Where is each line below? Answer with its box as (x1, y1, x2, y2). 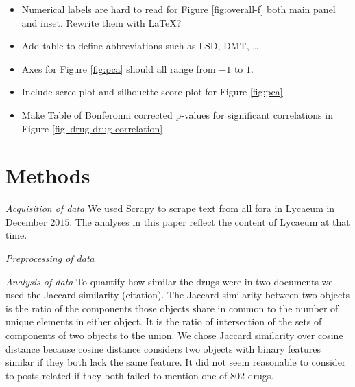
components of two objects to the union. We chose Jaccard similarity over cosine (5, 328, 343, 342)
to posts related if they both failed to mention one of (5, 368, 228, 382)
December (5, 214, 47, 228)
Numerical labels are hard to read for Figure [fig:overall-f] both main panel (21, 2, 336, 16)
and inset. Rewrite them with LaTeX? (21, 15, 182, 30)
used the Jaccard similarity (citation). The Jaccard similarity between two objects (5, 288, 350, 302)
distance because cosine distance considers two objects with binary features (5, 341, 321, 355)
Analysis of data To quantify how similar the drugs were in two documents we (5, 274, 333, 288)
